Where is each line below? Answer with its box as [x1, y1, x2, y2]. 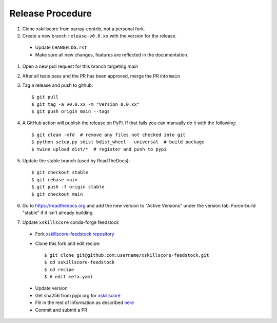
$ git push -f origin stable [31, 184, 105, 190]
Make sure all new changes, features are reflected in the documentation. [35, 51, 189, 58]
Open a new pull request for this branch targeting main [22, 63, 138, 69]
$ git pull [31, 94, 59, 100]
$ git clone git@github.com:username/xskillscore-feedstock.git [44, 252, 210, 258]
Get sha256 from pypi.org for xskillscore [35, 292, 121, 298]
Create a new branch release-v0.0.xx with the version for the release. [22, 32, 177, 39]
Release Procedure [9, 8, 92, 19]
